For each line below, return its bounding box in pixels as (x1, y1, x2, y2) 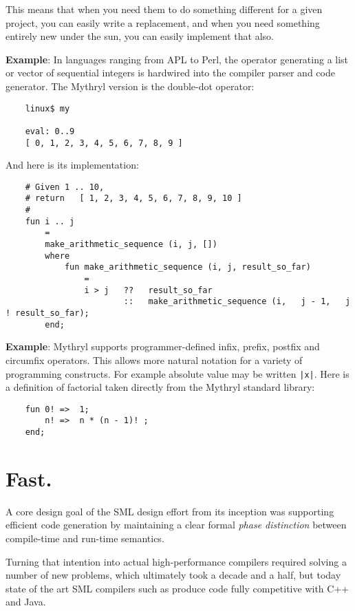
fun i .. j (25, 216, 75, 226)
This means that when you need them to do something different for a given (6, 2, 323, 16)
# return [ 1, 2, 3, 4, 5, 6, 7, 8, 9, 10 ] (25, 193, 242, 204)
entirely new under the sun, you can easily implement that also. (6, 29, 274, 43)
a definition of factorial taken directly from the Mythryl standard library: (6, 380, 315, 394)
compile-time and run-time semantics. (6, 531, 164, 546)
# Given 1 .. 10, (25, 182, 105, 192)
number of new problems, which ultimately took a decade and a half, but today (6, 568, 341, 582)
